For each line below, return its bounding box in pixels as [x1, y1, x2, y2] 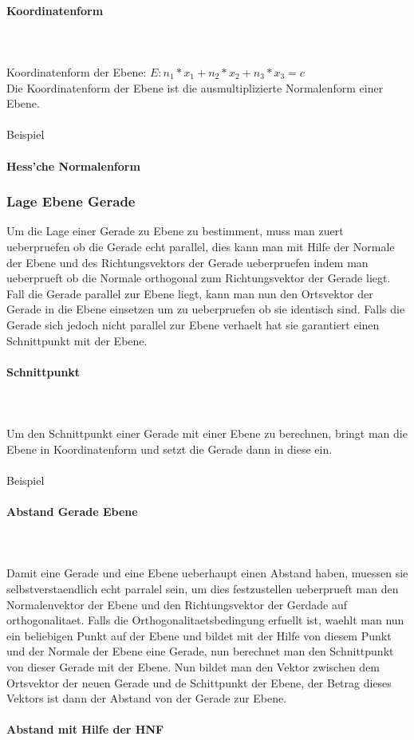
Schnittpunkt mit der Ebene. [6, 332, 148, 348]
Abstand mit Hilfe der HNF [6, 721, 164, 738]
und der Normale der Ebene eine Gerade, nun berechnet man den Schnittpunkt [6, 643, 394, 659]
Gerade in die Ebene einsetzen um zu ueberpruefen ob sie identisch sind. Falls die [6, 301, 405, 317]
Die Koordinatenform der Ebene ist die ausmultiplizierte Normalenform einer [6, 79, 384, 96]
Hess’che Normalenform [6, 157, 140, 174]
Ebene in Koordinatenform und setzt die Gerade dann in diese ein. [6, 440, 333, 457]
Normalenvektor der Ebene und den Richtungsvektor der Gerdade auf [6, 596, 348, 612]
